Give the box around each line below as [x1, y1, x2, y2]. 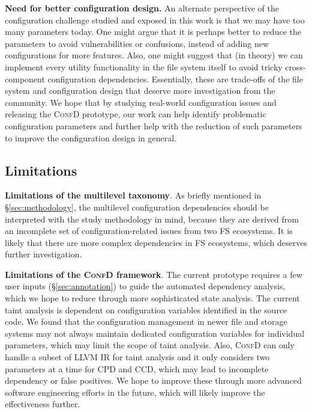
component [5, 72, 45, 85]
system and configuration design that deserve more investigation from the [5, 84, 275, 97]
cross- [285, 60, 306, 73]
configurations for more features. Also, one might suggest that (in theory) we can [5, 49, 303, 61]
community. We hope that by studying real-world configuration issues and [5, 96, 277, 108]
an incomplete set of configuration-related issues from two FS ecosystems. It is [5, 224, 293, 237]
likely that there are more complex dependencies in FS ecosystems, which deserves [5, 236, 307, 248]
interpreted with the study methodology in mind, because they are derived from [5, 212, 299, 225]
